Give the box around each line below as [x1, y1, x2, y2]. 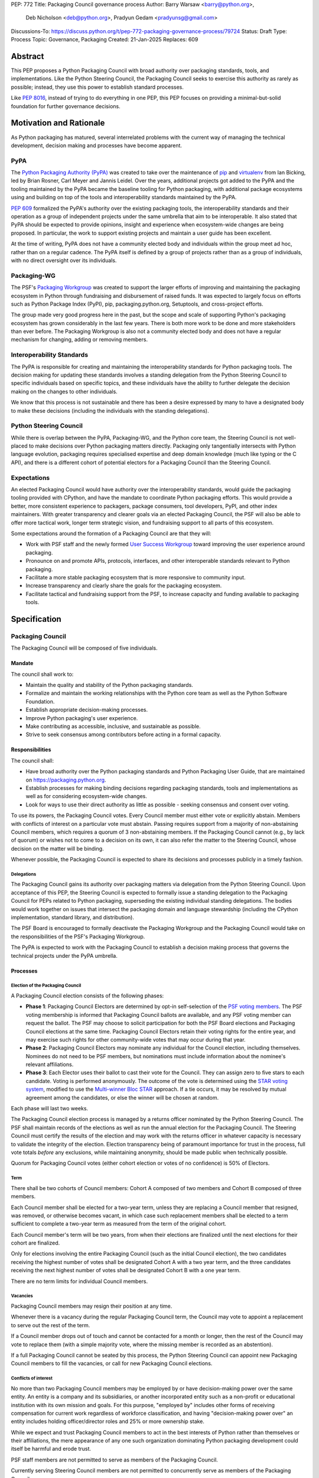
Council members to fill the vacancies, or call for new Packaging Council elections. [11, 1360, 213, 1367]
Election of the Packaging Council [11, 983, 82, 988]
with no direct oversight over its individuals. [11, 257, 117, 264]
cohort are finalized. [11, 1239, 60, 1247]
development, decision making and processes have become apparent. [11, 142, 183, 149]
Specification [11, 614, 61, 624]
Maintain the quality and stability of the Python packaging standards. [25, 682, 193, 689]
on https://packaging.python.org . [25, 776, 106, 783]
